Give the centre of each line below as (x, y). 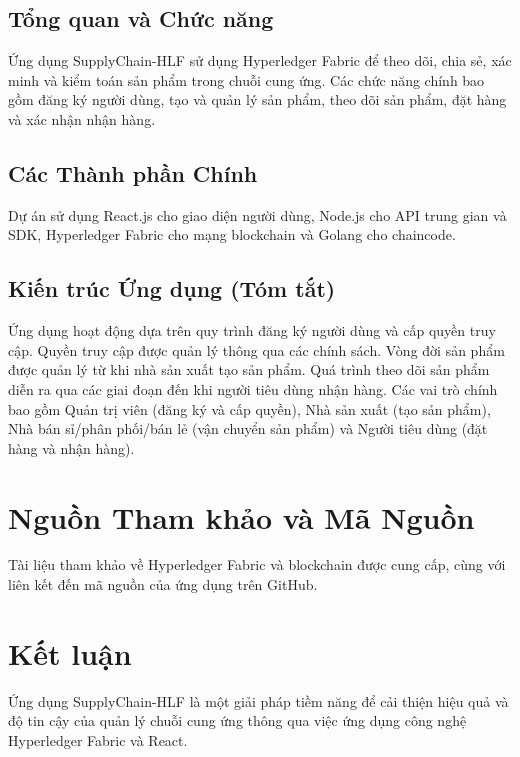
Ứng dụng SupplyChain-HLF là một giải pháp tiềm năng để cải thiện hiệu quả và (258, 700)
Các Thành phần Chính (133, 172)
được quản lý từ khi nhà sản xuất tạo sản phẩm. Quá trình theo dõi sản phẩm (249, 369)
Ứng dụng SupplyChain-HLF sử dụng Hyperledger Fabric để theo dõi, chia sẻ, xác (260, 60)
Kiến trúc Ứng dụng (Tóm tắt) (172, 288)
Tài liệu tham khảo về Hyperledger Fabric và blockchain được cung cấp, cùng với (257, 564)
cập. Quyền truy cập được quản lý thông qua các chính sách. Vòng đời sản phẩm (256, 349)
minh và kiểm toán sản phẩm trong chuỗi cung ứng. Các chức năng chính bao (246, 79)
